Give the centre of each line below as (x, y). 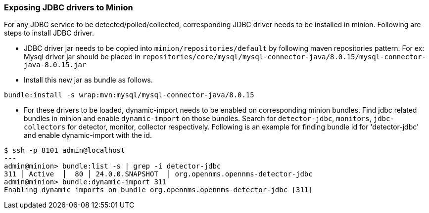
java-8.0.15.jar (55, 65)
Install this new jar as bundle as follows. (88, 80)
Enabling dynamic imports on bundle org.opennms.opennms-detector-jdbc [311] (158, 190)
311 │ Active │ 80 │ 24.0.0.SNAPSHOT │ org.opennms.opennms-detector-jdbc (158, 174)
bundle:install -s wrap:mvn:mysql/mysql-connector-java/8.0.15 (129, 95)
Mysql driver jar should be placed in (82, 57)
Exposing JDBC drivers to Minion (69, 7)
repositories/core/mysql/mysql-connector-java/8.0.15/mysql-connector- (284, 57)
